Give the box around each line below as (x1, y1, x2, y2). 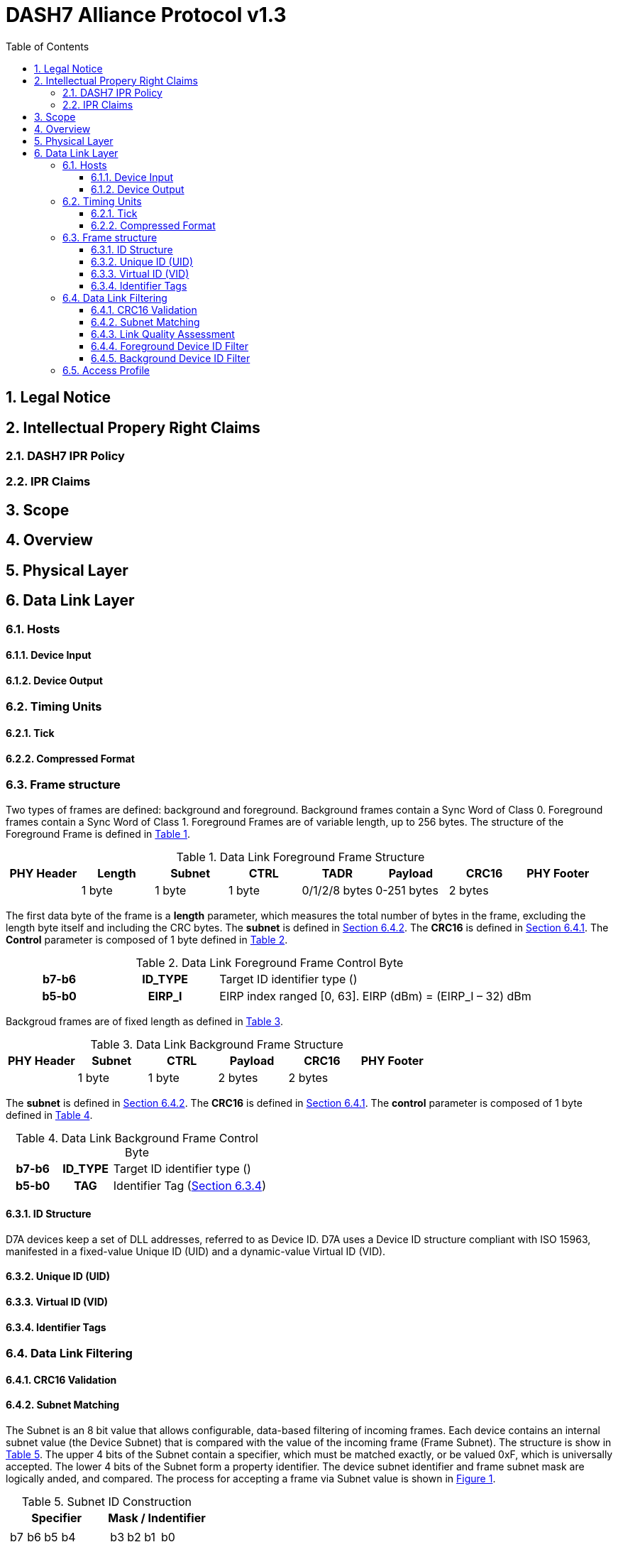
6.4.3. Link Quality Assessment (91, 327, 235, 340)
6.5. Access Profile (62, 363, 150, 376)
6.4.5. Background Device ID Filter (91, 351, 250, 364)
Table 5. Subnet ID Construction (21, 1494, 192, 1509)
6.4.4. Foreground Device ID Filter (91, 339, 249, 352)
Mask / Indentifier (108, 1511, 206, 1526)
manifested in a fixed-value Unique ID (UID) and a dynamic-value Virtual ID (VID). (6, 1245, 386, 1257)
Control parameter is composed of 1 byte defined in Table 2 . (6, 933, 288, 946)
